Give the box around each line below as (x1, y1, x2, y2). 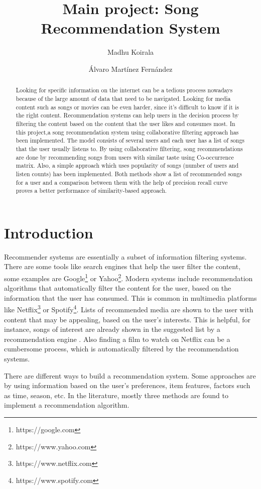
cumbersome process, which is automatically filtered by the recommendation (4, 343, 239, 354)
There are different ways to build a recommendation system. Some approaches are (4, 370, 256, 381)
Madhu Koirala (107, 47, 154, 57)
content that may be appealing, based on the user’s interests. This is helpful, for (4, 314, 251, 324)
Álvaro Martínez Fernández (88, 63, 173, 74)
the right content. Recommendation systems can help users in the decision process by (16, 111, 239, 119)
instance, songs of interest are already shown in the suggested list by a (4, 324, 220, 334)
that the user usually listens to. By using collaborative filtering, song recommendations (16, 144, 243, 153)
